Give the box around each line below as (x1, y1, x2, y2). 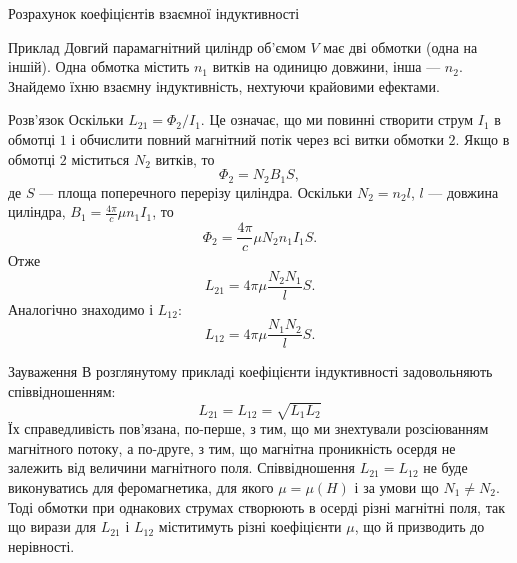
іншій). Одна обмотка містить (8, 56, 190, 77)
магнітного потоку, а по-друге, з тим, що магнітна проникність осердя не (8, 437, 456, 458)
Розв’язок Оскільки (8, 109, 124, 130)
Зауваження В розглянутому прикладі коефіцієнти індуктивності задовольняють (8, 361, 493, 382)
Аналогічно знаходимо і (8, 298, 154, 319)
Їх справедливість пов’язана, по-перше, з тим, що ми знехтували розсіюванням (8, 418, 489, 439)
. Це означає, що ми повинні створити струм (200, 109, 474, 130)
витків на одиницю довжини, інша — (212, 56, 441, 77)
